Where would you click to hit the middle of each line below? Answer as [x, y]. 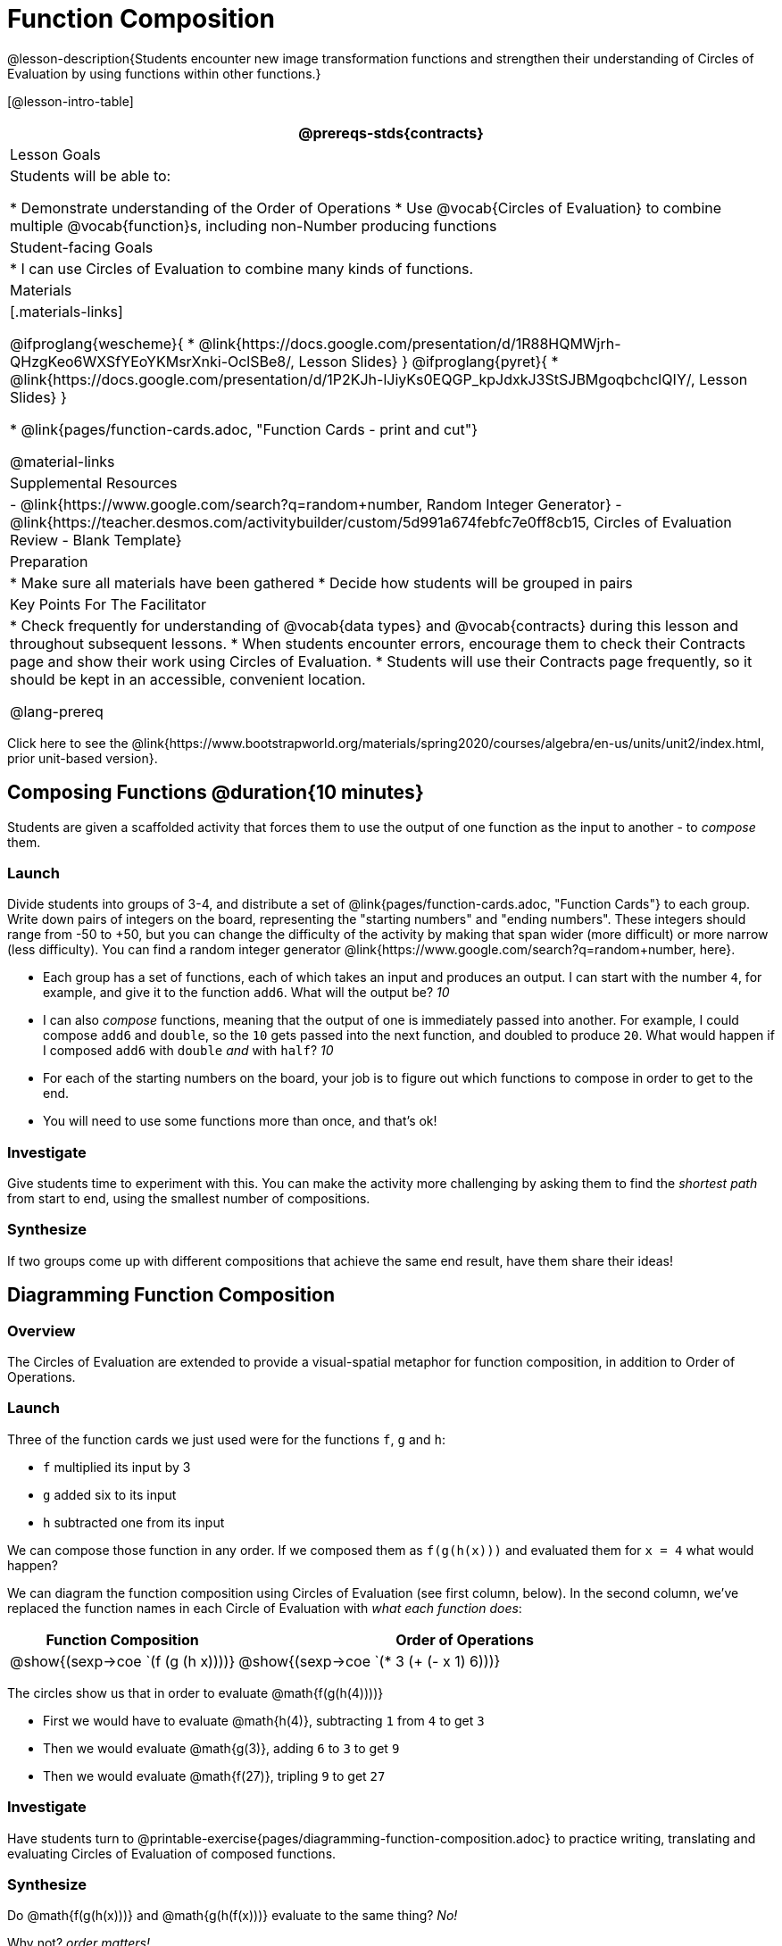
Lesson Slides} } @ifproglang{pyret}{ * [428, 361]
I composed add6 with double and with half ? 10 [188, 1051]
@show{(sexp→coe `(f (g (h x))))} [123, 1661]
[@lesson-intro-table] [71, 101]
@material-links [62, 461]
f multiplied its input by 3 [117, 1467]
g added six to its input [110, 1494]
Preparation [49, 561]
